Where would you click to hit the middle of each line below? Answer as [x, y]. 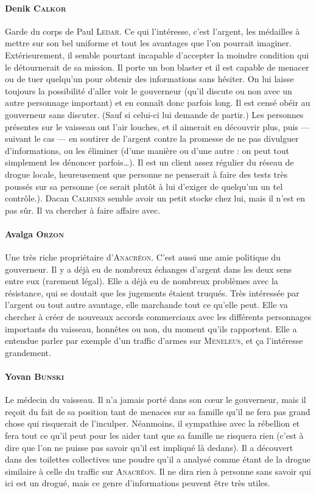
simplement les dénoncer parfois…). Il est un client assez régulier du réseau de [149, 162]
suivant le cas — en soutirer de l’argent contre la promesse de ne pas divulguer [152, 138]
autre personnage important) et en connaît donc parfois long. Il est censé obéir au [158, 103]
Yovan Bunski [35, 376]
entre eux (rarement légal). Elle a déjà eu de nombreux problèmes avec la [142, 281]
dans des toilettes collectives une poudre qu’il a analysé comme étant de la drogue [158, 459]
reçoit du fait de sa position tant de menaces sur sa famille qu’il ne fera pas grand [158, 411]
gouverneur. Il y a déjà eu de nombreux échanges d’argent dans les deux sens [149, 269]
